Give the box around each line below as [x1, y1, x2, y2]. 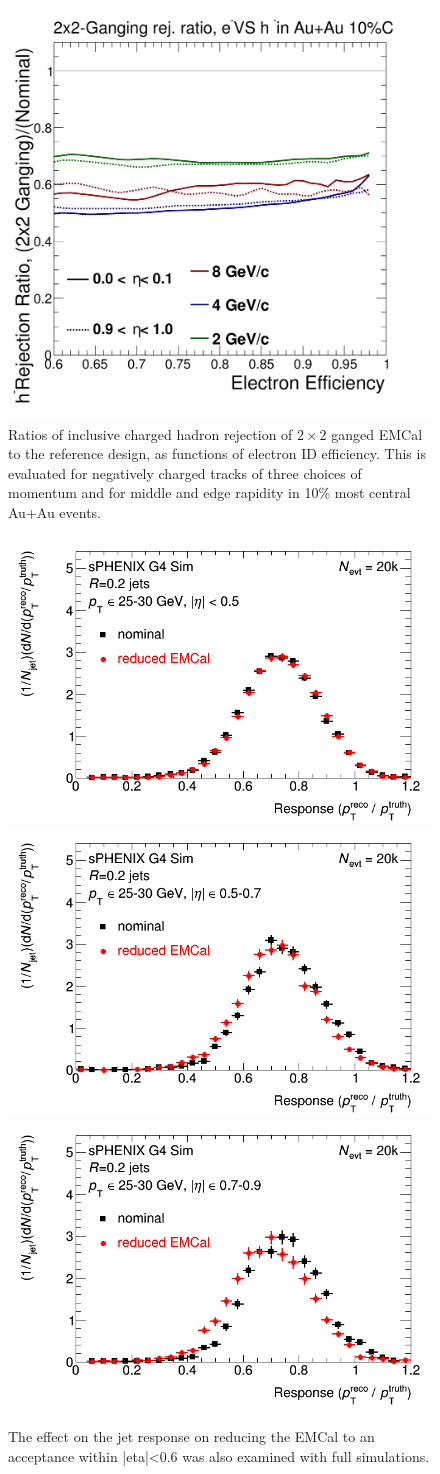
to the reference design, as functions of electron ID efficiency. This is [8, 443, 426, 464]
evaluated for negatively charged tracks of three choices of [8, 462, 362, 483]
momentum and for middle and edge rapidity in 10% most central [8, 482, 411, 503]
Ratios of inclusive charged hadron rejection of [8, 423, 293, 444]
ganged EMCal [331, 423, 423, 444]
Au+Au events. [8, 501, 102, 522]
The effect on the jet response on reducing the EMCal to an [8, 1425, 375, 1446]
